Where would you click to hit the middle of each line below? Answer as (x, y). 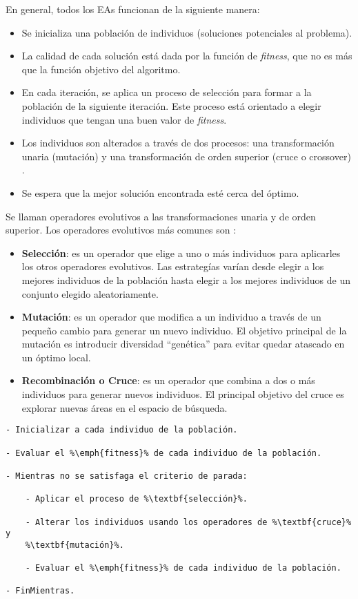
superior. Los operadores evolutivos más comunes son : (121, 230)
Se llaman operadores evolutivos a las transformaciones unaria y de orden (161, 216)
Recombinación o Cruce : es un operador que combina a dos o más (168, 380)
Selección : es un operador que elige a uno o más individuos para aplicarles (181, 253)
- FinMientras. (40, 591)
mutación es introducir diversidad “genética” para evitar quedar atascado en (183, 344)
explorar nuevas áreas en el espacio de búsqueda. (125, 407)
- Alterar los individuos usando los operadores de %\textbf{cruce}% (188, 522)
